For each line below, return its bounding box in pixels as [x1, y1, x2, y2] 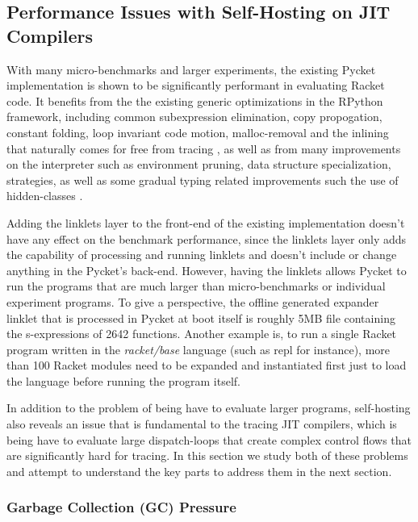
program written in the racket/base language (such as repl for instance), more [6, 340, 390, 357]
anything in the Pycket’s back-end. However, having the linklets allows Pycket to [6, 261, 407, 278]
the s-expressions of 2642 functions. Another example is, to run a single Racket [6, 325, 397, 342]
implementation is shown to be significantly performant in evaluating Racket [6, 77, 385, 94]
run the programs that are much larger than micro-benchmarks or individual [6, 278, 386, 294]
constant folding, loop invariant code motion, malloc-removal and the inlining [6, 123, 389, 140]
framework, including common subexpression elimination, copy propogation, [6, 108, 382, 125]
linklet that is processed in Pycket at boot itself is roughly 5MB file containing [6, 309, 395, 326]
